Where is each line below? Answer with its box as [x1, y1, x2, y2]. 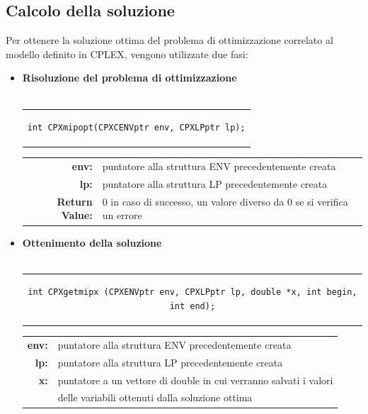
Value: [61, 208, 93, 223]
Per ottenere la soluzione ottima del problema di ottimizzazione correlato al [6, 33, 333, 47]
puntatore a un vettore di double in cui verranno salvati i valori [57, 372, 333, 387]
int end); [169, 301, 216, 312]
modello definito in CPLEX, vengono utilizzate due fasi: [6, 46, 248, 61]
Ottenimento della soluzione [22, 235, 162, 250]
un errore [102, 208, 142, 223]
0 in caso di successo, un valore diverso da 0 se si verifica [102, 194, 348, 208]
